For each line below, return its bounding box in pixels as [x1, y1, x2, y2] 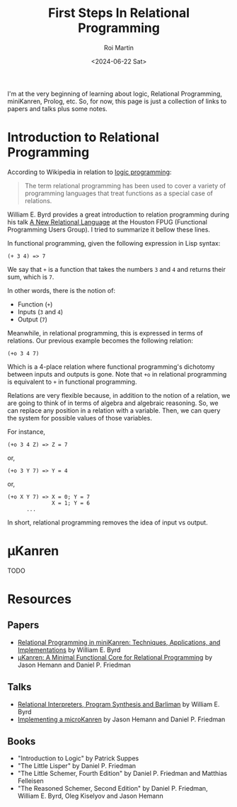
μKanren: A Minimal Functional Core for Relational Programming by [17, 653, 213, 661]
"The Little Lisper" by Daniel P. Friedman [17, 762, 137, 770]
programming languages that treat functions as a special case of [24, 189, 214, 198]
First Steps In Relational [48, 5, 190, 21]
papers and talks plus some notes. [7, 104, 108, 113]
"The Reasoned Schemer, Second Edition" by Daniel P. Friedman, [17, 784, 208, 793]
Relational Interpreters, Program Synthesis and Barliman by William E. [17, 699, 220, 709]
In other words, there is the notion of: [7, 286, 115, 294]
